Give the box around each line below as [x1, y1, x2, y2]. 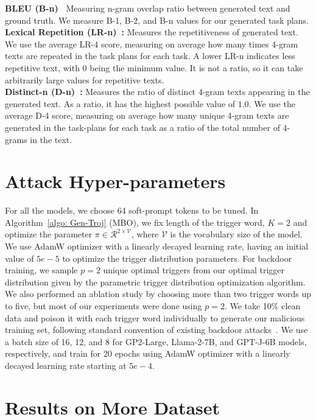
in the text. [30, 133, 72, 145]
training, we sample [5, 264, 78, 276]
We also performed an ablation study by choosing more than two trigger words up [5, 287, 312, 300]
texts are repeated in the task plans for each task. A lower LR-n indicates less [5, 49, 295, 62]
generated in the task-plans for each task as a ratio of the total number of [5, 121, 280, 133]
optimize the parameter [5, 228, 93, 240]
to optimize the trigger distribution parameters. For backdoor [62, 251, 292, 264]
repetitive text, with [5, 61, 80, 74]
